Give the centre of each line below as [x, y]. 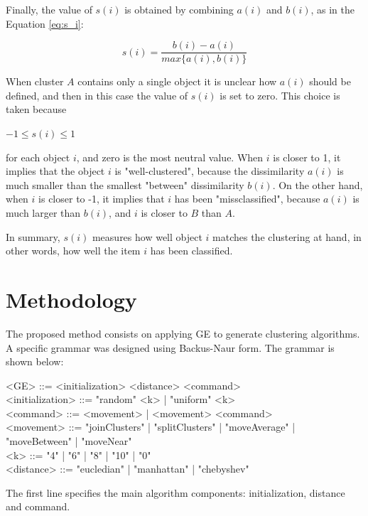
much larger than [43, 213]
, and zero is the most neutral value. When [170, 157]
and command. [38, 506]
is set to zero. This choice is [280, 95]
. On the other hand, [318, 184]
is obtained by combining [179, 9]
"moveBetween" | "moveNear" [69, 441]
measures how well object [147, 236]
